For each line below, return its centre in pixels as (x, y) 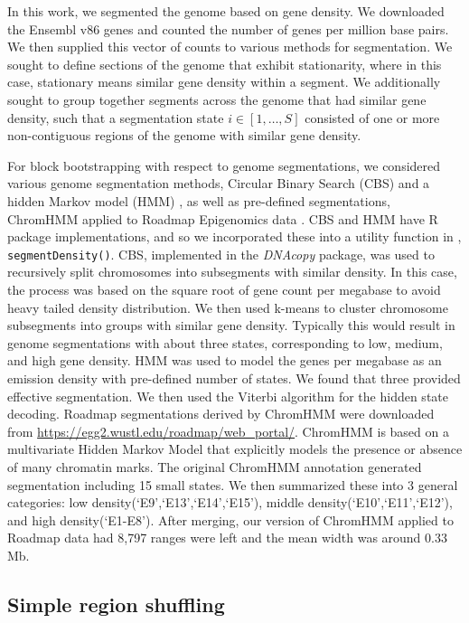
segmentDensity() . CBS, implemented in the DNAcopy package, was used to (221, 254)
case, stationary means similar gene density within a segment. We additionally (224, 82)
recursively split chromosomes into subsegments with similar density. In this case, (232, 272)
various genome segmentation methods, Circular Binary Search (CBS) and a (219, 183)
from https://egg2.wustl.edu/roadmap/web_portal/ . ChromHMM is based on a (228, 431)
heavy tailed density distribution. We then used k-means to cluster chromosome (228, 307)
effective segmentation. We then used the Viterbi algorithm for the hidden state (228, 396)
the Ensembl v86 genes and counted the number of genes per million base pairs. (228, 28)
